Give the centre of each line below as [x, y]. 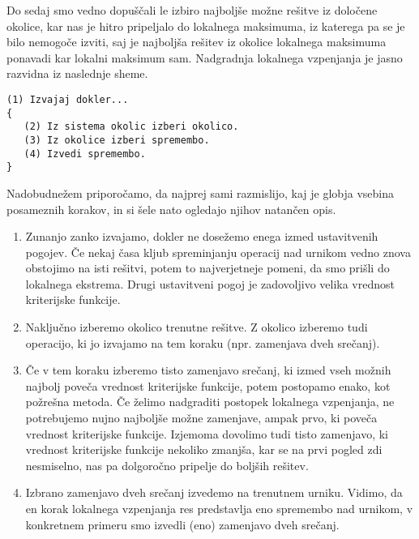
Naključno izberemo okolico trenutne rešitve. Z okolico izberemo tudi [197, 327]
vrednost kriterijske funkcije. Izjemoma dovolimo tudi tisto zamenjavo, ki [207, 433]
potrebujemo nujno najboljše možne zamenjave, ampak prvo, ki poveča [201, 418]
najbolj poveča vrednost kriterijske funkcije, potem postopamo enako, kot [208, 385]
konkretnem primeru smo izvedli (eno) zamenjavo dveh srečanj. [182, 524]
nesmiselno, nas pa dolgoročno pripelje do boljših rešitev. [167, 465]
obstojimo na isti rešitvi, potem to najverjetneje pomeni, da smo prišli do [207, 268]
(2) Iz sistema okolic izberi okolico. [131, 127]
